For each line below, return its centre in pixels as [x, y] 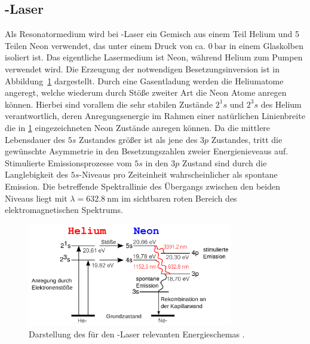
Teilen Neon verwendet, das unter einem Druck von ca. [105, 45]
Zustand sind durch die [224, 162]
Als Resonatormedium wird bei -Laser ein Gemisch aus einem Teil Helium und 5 [152, 34]
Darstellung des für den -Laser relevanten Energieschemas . [137, 334]
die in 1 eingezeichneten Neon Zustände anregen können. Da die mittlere [138, 127]
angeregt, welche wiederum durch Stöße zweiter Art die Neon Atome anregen [146, 92]
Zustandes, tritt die [247, 139]
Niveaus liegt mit [36, 198]
